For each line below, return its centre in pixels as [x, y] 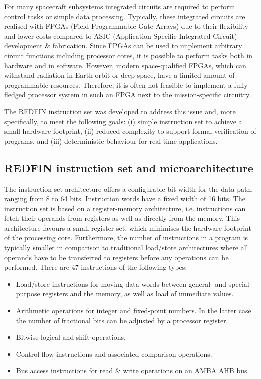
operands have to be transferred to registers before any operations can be [116, 257]
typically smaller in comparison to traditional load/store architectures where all [126, 248]
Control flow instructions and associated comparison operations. [114, 354]
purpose [28, 294]
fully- [242, 85]
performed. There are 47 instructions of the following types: [96, 267]
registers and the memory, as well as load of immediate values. [138, 294]
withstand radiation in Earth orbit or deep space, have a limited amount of [119, 75]
